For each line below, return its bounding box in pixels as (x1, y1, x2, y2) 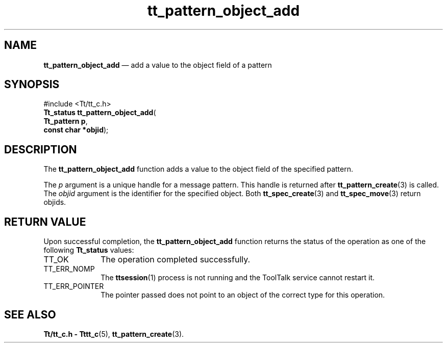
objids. (43, 198, 66, 207)
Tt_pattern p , (43, 117, 88, 126)
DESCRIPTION (4, 143, 77, 156)
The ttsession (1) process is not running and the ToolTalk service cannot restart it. (101, 273, 375, 282)
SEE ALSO (4, 308, 56, 321)
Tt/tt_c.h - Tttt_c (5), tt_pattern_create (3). (43, 329, 184, 338)
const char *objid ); (43, 125, 109, 135)
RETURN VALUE (4, 215, 86, 228)
